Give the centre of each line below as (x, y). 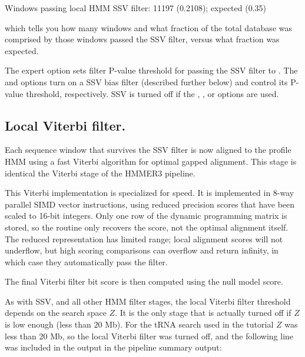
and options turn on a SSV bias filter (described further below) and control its (146, 81)
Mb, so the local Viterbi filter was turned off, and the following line (172, 336)
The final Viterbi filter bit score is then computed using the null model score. (144, 281)
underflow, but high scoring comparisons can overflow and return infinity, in (142, 250)
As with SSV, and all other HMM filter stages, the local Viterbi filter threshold (148, 301)
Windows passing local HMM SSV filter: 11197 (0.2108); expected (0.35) (136, 8)
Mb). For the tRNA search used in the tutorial (189, 324)
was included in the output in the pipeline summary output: (113, 347)
